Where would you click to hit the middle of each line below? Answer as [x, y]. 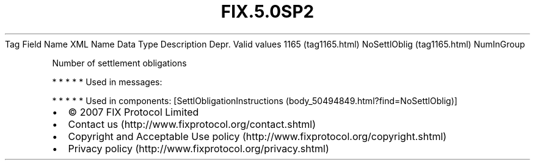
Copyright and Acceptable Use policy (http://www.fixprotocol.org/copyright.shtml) [257, 136]
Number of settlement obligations [119, 63]
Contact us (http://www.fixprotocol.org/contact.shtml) [192, 124]
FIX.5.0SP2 [267, 12]
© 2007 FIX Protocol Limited [133, 112]
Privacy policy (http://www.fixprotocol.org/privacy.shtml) [198, 148]
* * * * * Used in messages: [107, 82]
